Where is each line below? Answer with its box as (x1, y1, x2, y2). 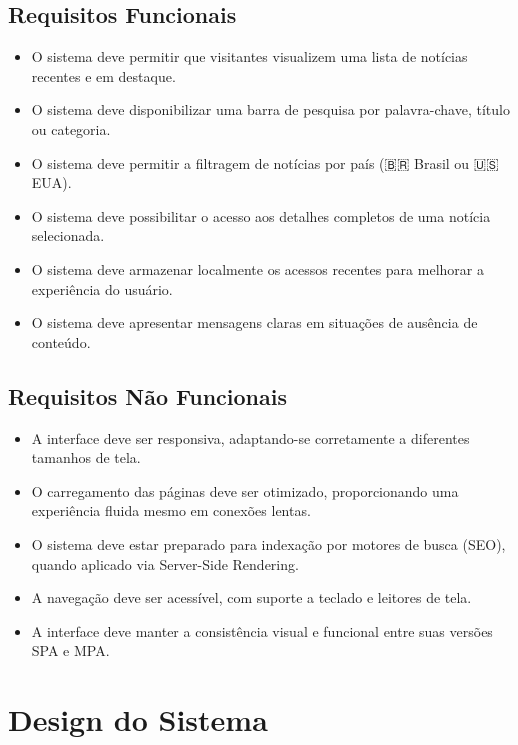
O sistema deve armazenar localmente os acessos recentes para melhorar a (31, 258, 484, 279)
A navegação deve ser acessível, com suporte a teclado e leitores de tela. (31, 587, 472, 608)
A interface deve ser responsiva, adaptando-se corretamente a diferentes (31, 427, 470, 448)
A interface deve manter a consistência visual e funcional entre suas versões (31, 620, 493, 641)
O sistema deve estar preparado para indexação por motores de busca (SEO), (31, 533, 506, 554)
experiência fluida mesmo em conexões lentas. (31, 500, 311, 521)
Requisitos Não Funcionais (8, 380, 288, 411)
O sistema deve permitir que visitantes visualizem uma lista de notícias (31, 46, 468, 67)
